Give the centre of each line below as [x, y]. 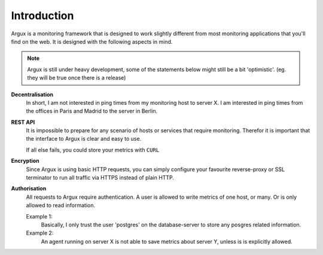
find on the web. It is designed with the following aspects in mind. [92, 41]
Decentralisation [32, 94]
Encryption [25, 161]
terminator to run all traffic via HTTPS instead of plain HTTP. [100, 178]
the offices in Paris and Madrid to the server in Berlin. [92, 111]
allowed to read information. [61, 205]
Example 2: [40, 233]
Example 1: [39, 216]
